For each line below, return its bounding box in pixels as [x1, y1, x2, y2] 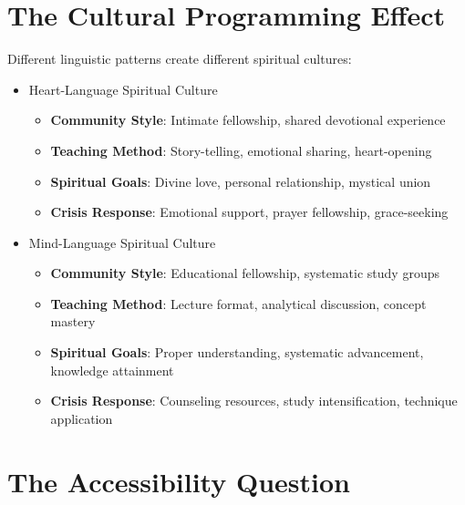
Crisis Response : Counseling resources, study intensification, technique [50, 391, 458, 410]
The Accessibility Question [7, 462, 350, 500]
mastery [50, 312, 96, 331]
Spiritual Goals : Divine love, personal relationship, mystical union [50, 171, 431, 191]
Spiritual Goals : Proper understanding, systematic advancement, [50, 343, 424, 362]
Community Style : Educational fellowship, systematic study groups [50, 263, 439, 283]
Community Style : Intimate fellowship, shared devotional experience [50, 110, 446, 129]
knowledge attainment [50, 360, 174, 379]
